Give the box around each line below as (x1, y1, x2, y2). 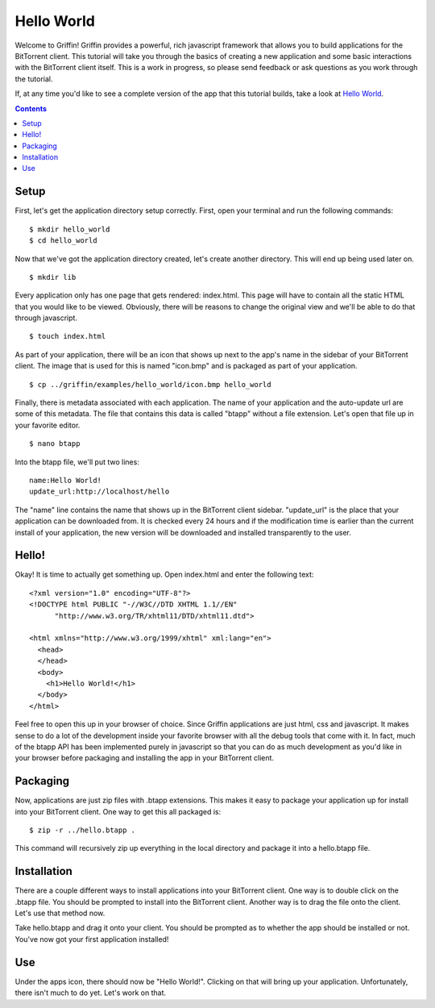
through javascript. (14, 313, 78, 323)
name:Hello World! (29, 476, 102, 485)
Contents (14, 103, 48, 113)
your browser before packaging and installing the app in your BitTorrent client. (14, 753, 274, 763)
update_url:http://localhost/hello (29, 487, 170, 496)
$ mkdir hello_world (29, 224, 110, 234)
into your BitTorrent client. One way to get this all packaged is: (14, 806, 222, 816)
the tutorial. (14, 73, 53, 84)
